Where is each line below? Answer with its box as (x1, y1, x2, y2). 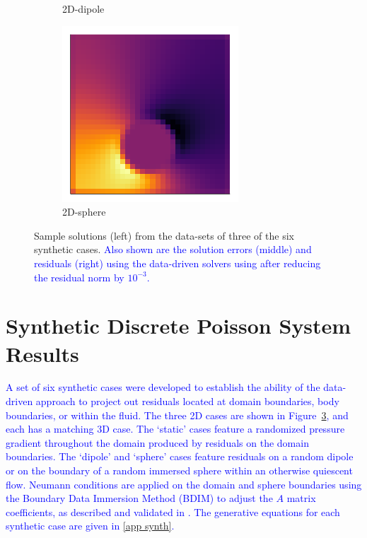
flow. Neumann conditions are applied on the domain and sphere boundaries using (6, 476, 362, 491)
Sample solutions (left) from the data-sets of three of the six (34, 228, 294, 242)
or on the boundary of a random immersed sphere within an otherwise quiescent (6, 463, 353, 478)
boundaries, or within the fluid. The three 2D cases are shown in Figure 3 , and (6, 407, 349, 422)
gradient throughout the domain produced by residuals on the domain (6, 435, 309, 450)
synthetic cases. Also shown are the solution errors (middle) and (34, 242, 312, 257)
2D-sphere (62, 204, 106, 219)
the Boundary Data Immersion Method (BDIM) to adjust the (6, 491, 273, 505)
